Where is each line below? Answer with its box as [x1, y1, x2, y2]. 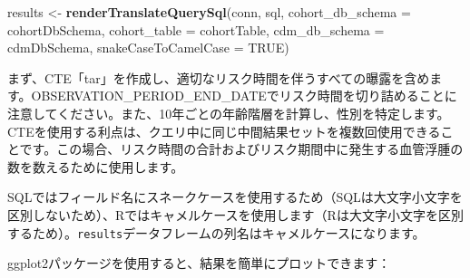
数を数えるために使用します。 [7, 157, 184, 176]
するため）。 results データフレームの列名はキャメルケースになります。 [7, 223, 426, 242]
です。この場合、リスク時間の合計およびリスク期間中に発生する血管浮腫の [19, 139, 464, 158]
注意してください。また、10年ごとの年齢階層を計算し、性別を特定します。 [7, 103, 450, 122]
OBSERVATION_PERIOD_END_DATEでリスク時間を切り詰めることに [31, 86, 457, 105]
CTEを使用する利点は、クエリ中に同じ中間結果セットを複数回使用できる [7, 121, 441, 140]
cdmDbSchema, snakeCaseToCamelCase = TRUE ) [7, 38, 289, 57]
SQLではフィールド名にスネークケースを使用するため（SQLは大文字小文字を [7, 187, 463, 206]
